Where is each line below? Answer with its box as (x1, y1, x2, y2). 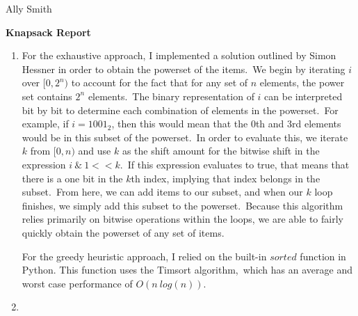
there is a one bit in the (22, 171, 123, 185)
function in (300, 248, 346, 263)
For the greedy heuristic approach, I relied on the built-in (22, 248, 267, 263)
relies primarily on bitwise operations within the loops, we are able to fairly (22, 212, 343, 226)
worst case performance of (22, 276, 133, 290)
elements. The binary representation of (88, 88, 254, 103)
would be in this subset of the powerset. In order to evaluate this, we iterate (22, 129, 348, 144)
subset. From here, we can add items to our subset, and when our (22, 184, 303, 199)
